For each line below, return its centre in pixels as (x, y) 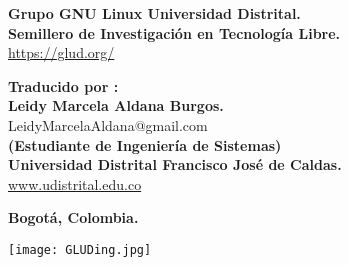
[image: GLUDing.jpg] (80, 249)
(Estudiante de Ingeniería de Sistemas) (145, 144)
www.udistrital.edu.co (75, 183)
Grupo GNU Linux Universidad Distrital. (154, 13)
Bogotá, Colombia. (73, 217)
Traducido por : (63, 85)
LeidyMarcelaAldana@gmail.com (108, 124)
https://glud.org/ (61, 52)
